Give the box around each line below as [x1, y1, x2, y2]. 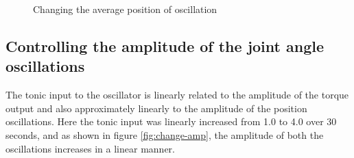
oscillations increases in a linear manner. [5, 141, 175, 155]
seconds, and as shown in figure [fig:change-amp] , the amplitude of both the [5, 127, 324, 142]
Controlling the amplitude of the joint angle [5, 35, 324, 56]
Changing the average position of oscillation [33, 2, 217, 16]
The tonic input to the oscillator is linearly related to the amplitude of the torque [5, 88, 349, 102]
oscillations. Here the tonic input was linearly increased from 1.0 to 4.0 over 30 [5, 114, 337, 129]
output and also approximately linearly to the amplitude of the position [5, 101, 307, 115]
